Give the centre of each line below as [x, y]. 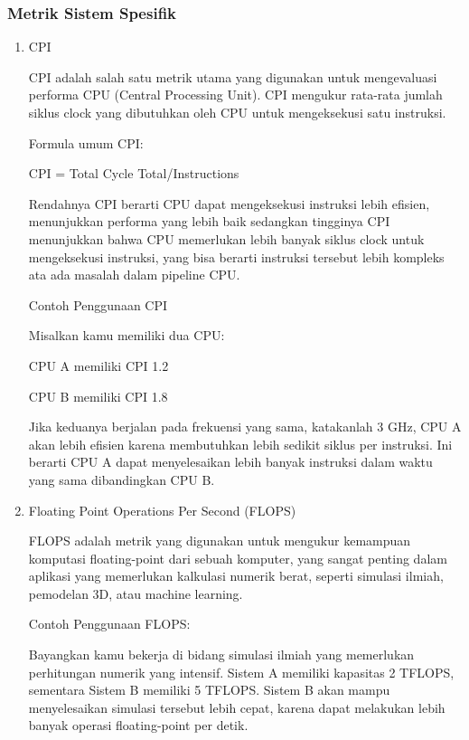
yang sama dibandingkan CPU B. [122, 479]
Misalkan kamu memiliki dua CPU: [127, 335]
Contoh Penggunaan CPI [98, 304]
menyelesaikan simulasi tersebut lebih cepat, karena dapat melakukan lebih [237, 707]
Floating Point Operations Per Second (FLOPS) [162, 510]
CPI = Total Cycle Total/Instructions [134, 173]
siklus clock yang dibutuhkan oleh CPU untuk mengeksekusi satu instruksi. [237, 112]
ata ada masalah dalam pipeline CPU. [134, 275]
